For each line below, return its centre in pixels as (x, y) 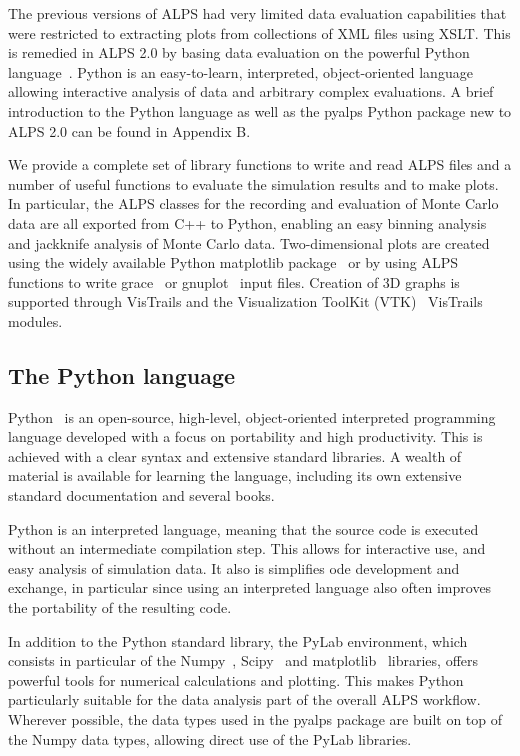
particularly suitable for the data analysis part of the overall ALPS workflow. (244, 699)
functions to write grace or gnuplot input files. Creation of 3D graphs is (234, 281)
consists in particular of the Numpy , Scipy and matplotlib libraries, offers (243, 660)
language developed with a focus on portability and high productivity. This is (245, 436)
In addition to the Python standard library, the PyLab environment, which (238, 640)
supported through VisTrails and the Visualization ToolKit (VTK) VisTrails (245, 301)
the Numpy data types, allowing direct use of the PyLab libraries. (210, 738)
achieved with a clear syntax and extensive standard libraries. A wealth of (235, 455)
